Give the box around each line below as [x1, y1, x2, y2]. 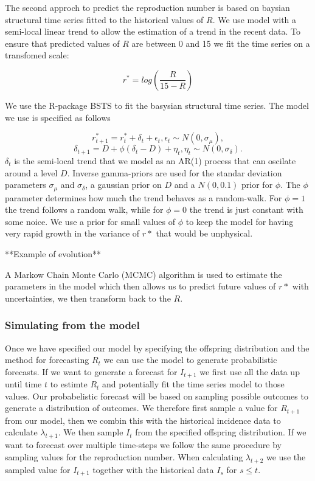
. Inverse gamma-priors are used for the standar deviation [67, 166, 282, 179]
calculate [5, 426, 38, 438]
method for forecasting [5, 353, 89, 366]
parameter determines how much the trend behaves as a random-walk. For [5, 191, 282, 204]
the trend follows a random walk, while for [5, 203, 164, 216]
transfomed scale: [5, 49, 69, 61]
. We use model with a [212, 13, 297, 26]
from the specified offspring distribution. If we [135, 426, 306, 438]
